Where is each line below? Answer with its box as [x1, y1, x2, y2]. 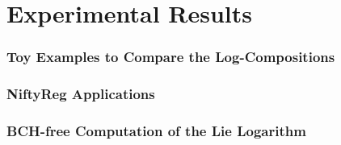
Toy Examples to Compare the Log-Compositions [6, 47, 335, 67]
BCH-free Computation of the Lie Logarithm [6, 120, 306, 140]
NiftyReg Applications [6, 84, 155, 104]
